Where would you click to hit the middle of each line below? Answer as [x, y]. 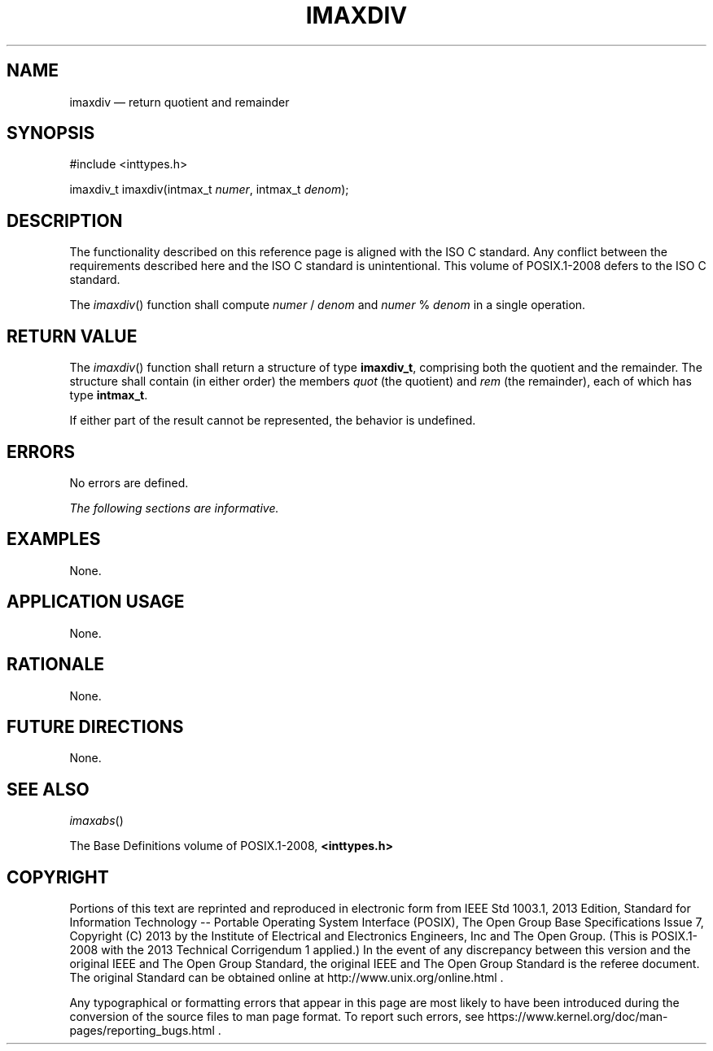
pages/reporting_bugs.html [142, 1031]
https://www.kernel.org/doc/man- [577, 1017]
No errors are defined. [129, 482]
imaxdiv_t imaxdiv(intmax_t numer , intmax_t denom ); [209, 190]
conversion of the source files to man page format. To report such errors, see [277, 1017]
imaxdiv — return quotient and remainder [179, 102]
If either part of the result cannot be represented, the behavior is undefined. [273, 421]
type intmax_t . [109, 395]
